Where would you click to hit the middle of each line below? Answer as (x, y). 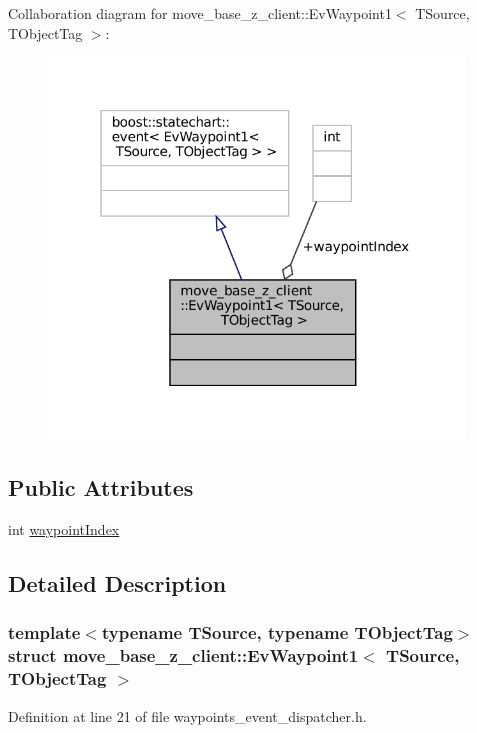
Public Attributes (101, 487)
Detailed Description (117, 583)
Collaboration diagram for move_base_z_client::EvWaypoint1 (200, 13)
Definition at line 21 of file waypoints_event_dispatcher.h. (187, 715)
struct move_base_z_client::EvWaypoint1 (183, 655)
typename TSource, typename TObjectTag (277, 632)
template (44, 632)
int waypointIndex (64, 529)
